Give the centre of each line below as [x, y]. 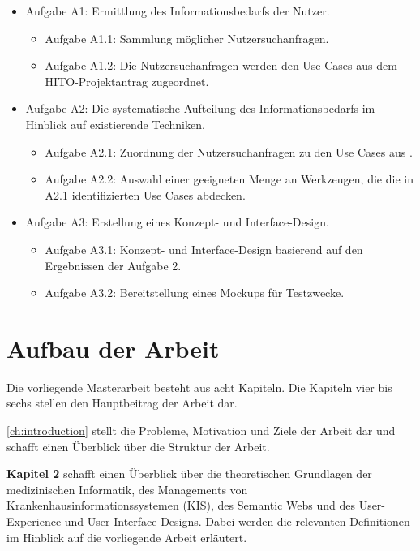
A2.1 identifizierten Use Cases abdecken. [145, 194]
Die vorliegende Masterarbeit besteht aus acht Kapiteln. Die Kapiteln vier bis [199, 387]
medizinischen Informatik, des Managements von [127, 489]
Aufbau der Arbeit [113, 348]
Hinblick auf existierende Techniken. [115, 124]
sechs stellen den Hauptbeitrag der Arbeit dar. [122, 403]
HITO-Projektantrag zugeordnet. [127, 81]
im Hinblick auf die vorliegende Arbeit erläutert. [127, 537]
